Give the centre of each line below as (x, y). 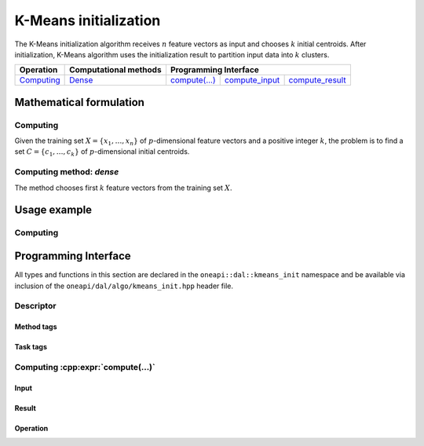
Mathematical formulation (80, 102)
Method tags (36, 327)
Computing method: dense (67, 172)
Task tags (31, 347)
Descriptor (35, 306)
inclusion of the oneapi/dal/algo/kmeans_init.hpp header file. (124, 286)
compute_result (317, 80)
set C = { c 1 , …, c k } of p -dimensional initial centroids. (102, 153)
